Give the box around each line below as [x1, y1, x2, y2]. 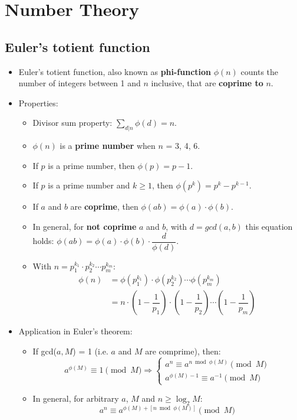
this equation [245, 220, 293, 232]
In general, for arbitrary [32, 392, 119, 405]
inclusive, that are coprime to [151, 77, 263, 89]
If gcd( [32, 345, 57, 357]
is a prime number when [60, 139, 156, 152]
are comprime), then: [145, 345, 221, 357]
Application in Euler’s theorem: [18, 325, 133, 337]
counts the [240, 65, 279, 77]
